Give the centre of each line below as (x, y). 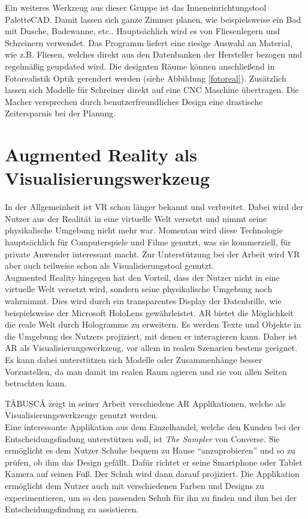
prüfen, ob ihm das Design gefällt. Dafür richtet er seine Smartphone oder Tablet (154, 462)
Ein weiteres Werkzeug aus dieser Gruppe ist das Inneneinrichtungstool (136, 7)
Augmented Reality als (101, 154)
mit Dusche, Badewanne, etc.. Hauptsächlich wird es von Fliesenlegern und (143, 31)
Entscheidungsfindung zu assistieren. (72, 509)
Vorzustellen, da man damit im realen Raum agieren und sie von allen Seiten (146, 371)
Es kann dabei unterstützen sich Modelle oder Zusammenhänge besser (134, 359)
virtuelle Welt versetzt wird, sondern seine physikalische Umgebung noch (139, 289)
